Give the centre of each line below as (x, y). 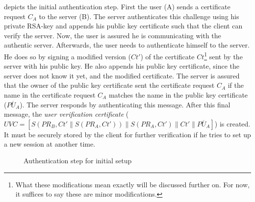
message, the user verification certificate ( (66, 114)
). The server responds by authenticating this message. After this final (125, 104)
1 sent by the (223, 55)
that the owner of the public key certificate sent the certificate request (109, 85)
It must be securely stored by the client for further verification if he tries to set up (127, 134)
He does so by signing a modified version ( (67, 56)
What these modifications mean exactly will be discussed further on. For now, (132, 184)
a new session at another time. (50, 144)
